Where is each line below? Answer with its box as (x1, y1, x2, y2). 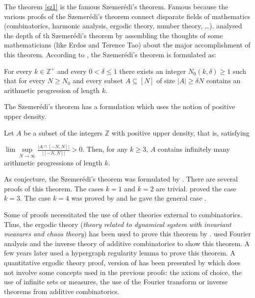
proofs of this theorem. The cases (4, 183, 103, 193)
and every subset (73, 75, 123, 86)
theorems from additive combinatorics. (4, 286, 120, 296)
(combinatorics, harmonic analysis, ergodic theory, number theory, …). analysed (4, 21, 242, 31)
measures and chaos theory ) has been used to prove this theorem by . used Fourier (4, 229, 251, 239)
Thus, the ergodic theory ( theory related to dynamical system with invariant (4, 219, 231, 229)
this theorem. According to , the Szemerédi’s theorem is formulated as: (4, 49, 216, 59)
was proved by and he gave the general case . (71, 193, 206, 203)
